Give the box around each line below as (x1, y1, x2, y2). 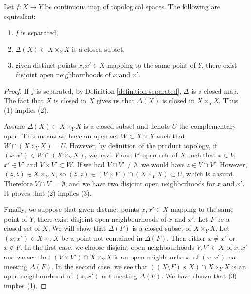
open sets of (142, 150, 178, 160)
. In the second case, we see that (51, 261, 148, 271)
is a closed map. (191, 86, 239, 96)
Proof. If (4, 86, 29, 96)
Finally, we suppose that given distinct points (4, 204, 139, 214)
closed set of (4, 223, 40, 233)
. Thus (218, 95, 238, 105)
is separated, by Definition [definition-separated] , (36, 86, 182, 96)
